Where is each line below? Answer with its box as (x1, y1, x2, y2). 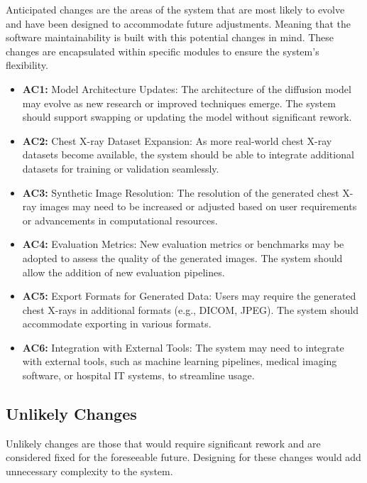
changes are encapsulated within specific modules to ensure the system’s (6, 43, 319, 58)
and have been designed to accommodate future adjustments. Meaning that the (6, 16, 351, 31)
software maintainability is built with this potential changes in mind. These (6, 30, 334, 45)
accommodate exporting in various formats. (22, 316, 212, 331)
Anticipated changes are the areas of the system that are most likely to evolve (6, 2, 345, 16)
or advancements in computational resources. (22, 212, 218, 227)
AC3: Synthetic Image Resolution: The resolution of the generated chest (22, 185, 339, 200)
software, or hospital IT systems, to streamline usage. (22, 368, 255, 383)
